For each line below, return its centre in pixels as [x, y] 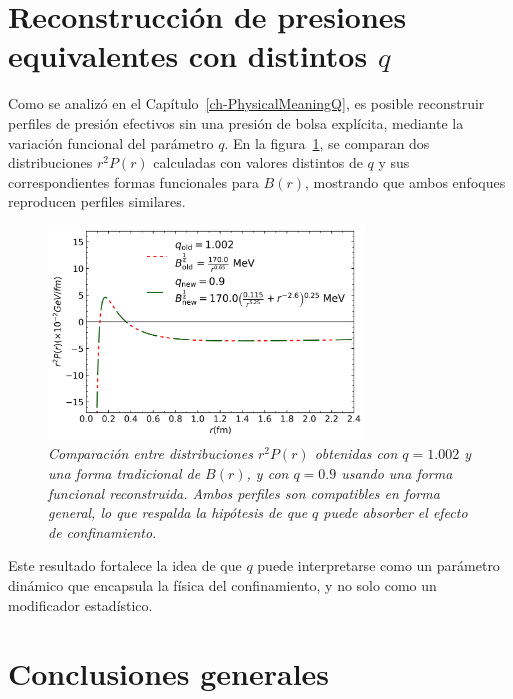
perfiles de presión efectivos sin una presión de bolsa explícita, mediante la [236, 122]
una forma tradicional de [124, 473]
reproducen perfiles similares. [97, 201]
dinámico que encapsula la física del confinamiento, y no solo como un [222, 584]
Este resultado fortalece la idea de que [125, 565]
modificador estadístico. [80, 604]
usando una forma [397, 473]
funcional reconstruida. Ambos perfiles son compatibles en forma [244, 492]
